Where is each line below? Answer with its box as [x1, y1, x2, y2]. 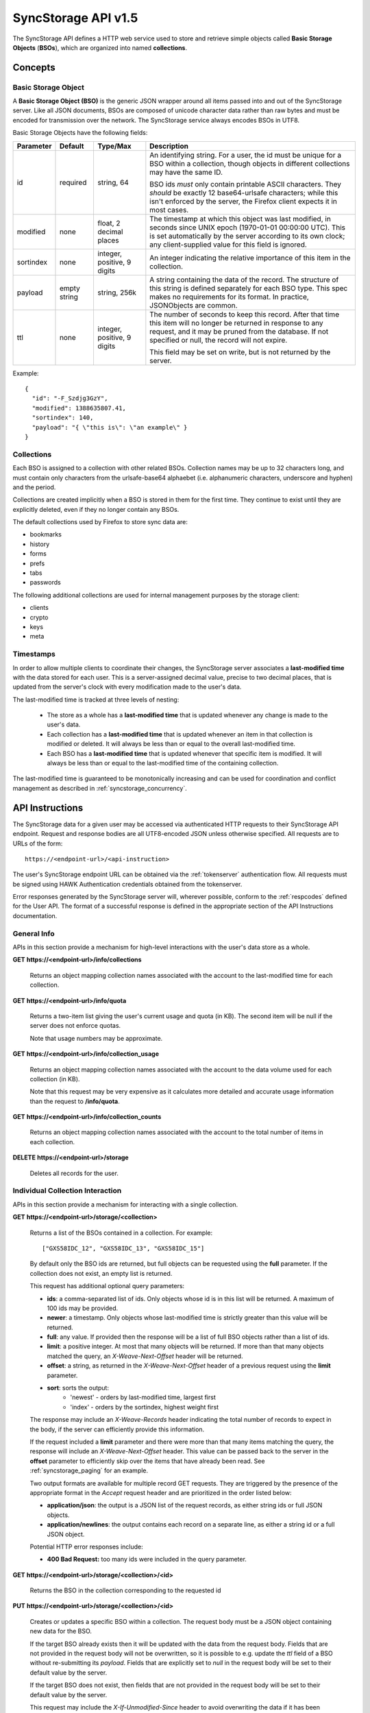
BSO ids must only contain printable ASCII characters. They [149, 179, 342, 188]
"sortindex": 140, [32, 414, 94, 421]
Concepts [12, 62, 56, 73]
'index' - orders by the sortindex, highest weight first [70, 1403, 219, 1411]
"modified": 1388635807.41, [32, 404, 127, 412]
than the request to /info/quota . [29, 1097, 120, 1105]
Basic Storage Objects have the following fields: [12, 129, 148, 137]
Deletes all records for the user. [29, 1169, 119, 1177]
